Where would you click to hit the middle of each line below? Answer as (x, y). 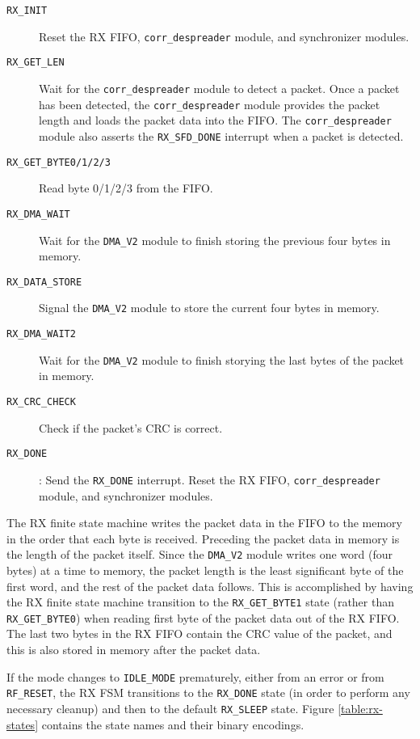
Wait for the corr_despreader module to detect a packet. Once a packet (219, 88)
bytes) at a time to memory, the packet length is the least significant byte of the (205, 570)
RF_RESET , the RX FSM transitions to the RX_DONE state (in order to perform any (208, 693)
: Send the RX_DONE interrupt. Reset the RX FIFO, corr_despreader (210, 479)
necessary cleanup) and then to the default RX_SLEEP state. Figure (170, 708)
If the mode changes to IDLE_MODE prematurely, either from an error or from (195, 676)
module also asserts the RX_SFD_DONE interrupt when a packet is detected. (221, 135)
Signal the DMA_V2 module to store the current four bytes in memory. (209, 308)
